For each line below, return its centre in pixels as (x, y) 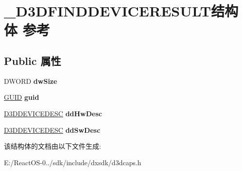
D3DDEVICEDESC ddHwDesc (53, 113)
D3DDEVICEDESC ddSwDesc (52, 130)
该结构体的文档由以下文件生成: (52, 146)
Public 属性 (33, 60)
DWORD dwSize (31, 81)
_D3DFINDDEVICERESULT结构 (121, 11)
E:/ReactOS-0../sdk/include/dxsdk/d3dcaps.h (73, 162)
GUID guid (22, 97)
